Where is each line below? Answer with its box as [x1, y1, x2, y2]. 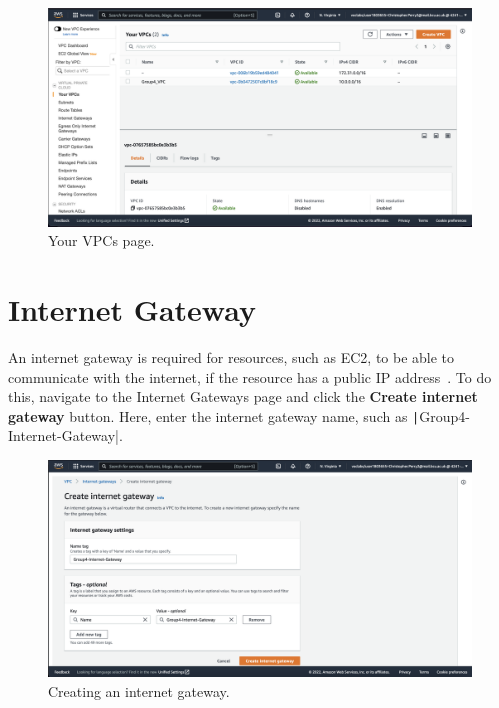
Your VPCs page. [48, 230, 155, 251]
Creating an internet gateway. [48, 680, 230, 701]
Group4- [419, 405, 470, 426]
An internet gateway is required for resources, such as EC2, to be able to [8, 346, 455, 367]
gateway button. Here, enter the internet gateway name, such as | [8, 405, 420, 426]
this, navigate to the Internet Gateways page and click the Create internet [8, 386, 478, 407]
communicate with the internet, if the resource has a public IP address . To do [8, 366, 492, 387]
